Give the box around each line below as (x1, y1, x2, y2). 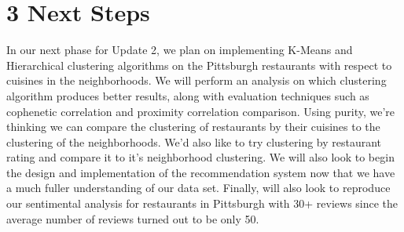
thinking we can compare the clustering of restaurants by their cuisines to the (6, 118, 380, 135)
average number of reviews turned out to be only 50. (6, 210, 259, 227)
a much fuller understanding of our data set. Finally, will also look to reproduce (6, 179, 391, 196)
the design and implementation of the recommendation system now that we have (6, 164, 395, 180)
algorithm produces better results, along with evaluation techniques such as (6, 87, 369, 103)
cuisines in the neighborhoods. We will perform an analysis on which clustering (6, 72, 387, 89)
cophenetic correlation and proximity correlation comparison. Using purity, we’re (6, 103, 395, 119)
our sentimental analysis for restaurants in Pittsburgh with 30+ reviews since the (6, 195, 398, 212)
